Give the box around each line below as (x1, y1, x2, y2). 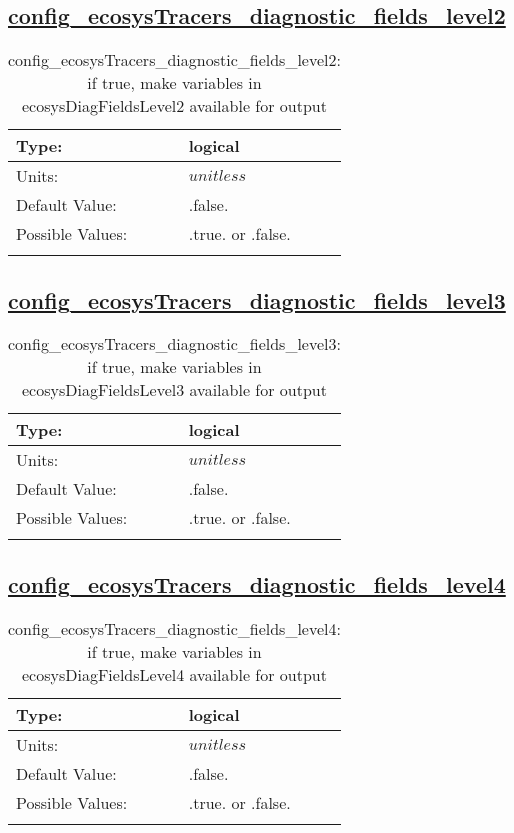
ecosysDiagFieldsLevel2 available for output (21, 94, 327, 118)
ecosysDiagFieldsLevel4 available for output (21, 662, 327, 686)
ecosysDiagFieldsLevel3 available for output (21, 378, 327, 402)
